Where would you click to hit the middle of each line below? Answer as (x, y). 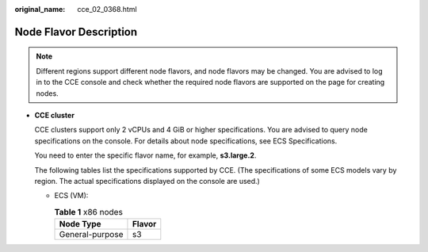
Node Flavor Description (76, 32)
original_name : (40, 9)
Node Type (80, 224)
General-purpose (91, 235)
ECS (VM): (71, 196)
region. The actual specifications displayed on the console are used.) (147, 181)
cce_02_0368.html (107, 9)
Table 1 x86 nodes (88, 212)
